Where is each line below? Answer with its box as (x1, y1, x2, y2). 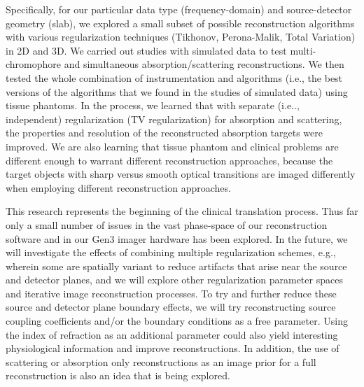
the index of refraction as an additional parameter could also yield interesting (6, 327, 338, 342)
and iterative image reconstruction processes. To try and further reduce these (6, 286, 337, 300)
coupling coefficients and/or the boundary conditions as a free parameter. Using (6, 314, 348, 328)
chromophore (6, 57, 62, 71)
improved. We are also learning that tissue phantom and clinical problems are (6, 139, 339, 153)
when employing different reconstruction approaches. (6, 180, 231, 195)
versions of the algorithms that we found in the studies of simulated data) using (6, 84, 348, 99)
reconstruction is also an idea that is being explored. (6, 368, 230, 383)
